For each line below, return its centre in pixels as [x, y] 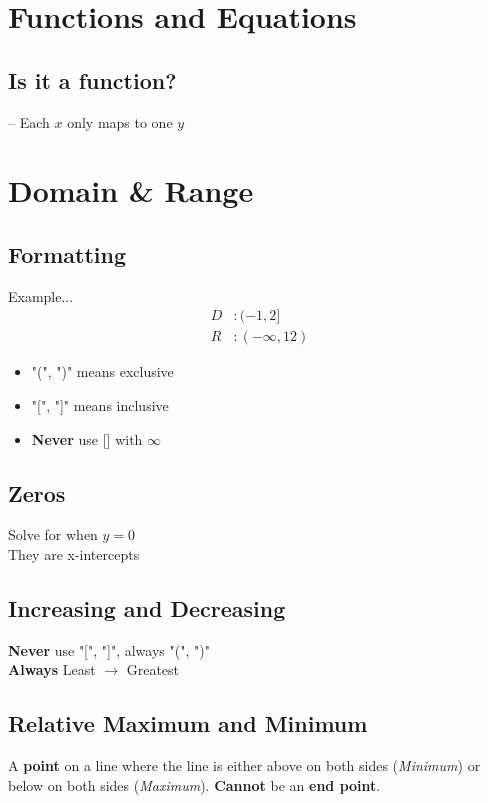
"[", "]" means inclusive [100, 405]
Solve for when [53, 534]
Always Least [52, 669]
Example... [41, 295]
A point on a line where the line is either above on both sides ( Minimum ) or [244, 765]
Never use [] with [87, 438]
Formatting [67, 253]
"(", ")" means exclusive [102, 371]
